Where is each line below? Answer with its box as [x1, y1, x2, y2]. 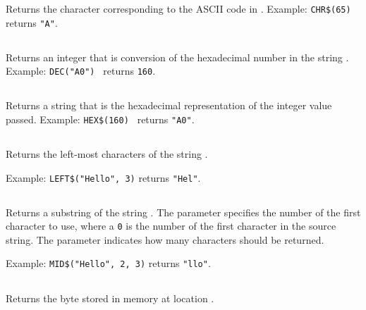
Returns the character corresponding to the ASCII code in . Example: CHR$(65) [6, 1, 351, 15]
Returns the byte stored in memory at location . [6, 290, 214, 305]
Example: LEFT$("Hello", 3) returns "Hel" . [6, 170, 201, 185]
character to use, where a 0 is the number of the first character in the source [6, 218, 336, 233]
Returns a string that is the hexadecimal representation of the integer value [6, 98, 332, 113]
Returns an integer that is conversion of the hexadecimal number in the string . [6, 49, 349, 64]
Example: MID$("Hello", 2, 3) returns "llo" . [6, 256, 211, 271]
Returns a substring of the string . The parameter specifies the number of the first [6, 204, 361, 219]
